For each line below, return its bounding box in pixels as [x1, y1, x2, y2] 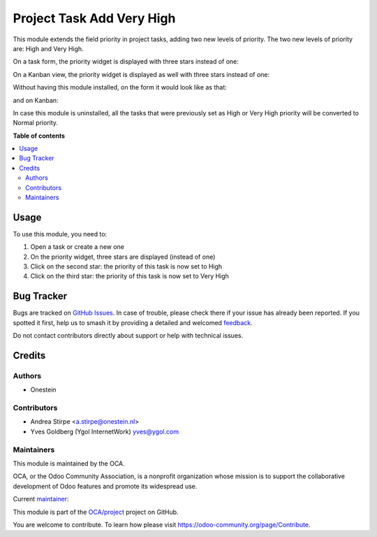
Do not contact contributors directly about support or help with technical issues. [13, 331, 244, 340]
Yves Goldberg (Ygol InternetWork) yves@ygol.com [30, 427, 179, 436]
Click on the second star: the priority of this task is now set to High [30, 262, 223, 271]
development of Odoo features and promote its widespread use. [13, 482, 198, 490]
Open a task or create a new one [30, 243, 125, 251]
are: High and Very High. [13, 44, 84, 52]
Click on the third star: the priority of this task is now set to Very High [30, 272, 230, 280]
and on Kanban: [13, 96, 59, 104]
